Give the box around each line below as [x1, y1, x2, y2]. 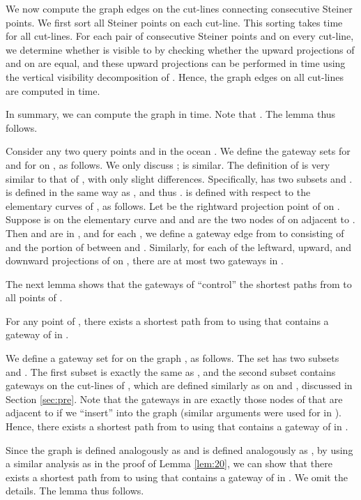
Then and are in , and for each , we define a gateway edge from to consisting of [6, 225, 344, 240]
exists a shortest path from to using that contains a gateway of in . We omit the [6, 469, 348, 484]
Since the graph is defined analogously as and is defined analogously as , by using [6, 442, 353, 457]
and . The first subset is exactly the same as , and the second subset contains [6, 364, 336, 379]
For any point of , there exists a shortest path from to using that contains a [6, 313, 329, 328]
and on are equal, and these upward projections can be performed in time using [6, 56, 346, 70]
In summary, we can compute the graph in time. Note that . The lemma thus [6, 107, 336, 121]
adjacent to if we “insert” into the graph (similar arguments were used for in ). [6, 405, 341, 420]
